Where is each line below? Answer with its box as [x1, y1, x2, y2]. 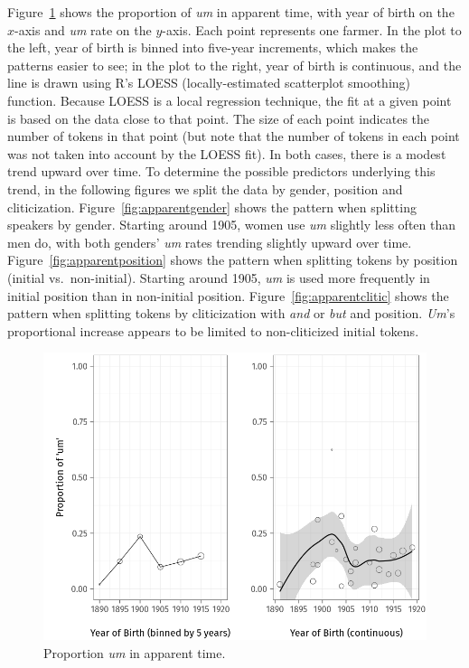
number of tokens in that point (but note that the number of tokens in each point [7, 127, 460, 146]
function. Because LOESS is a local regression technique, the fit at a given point [7, 90, 452, 109]
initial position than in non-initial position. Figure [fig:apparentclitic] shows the [7, 286, 449, 305]
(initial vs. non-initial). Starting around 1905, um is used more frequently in [7, 268, 430, 287]
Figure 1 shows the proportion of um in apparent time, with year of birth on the [7, 3, 455, 21]
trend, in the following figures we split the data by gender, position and [7, 179, 403, 198]
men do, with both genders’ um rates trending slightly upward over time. [7, 232, 412, 251]
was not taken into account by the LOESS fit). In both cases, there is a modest [7, 144, 446, 163]
